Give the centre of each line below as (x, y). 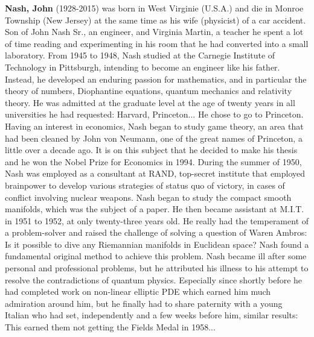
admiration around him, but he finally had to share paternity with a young (144, 303)
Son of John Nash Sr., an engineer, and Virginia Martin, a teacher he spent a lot (154, 32)
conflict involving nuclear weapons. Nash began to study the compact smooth (148, 197)
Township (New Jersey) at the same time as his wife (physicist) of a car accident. (155, 20)
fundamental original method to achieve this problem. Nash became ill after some (156, 256)
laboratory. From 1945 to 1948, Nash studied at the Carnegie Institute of (140, 55)
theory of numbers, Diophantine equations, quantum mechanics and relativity (149, 91)
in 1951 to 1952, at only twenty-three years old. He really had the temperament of (157, 220)
